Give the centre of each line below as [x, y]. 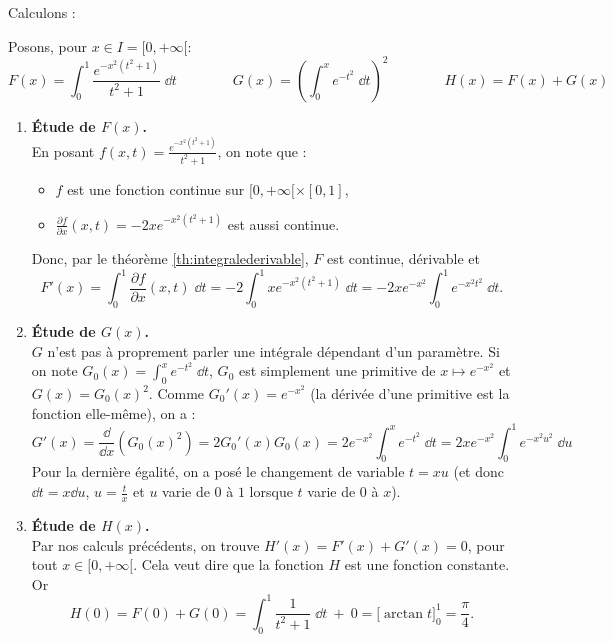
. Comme [176, 393]
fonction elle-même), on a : [113, 412]
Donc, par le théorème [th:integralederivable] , [170, 258]
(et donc [478, 471]
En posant [63, 150]
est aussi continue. [283, 223]
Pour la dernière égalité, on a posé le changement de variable [218, 471]
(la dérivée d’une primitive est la [410, 393]
